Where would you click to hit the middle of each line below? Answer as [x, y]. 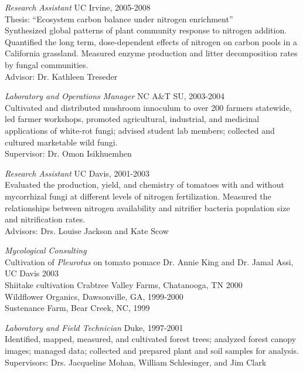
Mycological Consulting [46, 250]
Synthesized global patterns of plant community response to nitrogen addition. [146, 30]
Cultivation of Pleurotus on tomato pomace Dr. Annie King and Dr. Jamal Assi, [149, 261]
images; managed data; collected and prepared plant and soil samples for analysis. [152, 351]
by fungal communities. [47, 64]
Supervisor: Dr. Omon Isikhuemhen [68, 153]
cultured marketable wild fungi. [61, 142]
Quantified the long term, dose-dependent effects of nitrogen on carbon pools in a [151, 41]
